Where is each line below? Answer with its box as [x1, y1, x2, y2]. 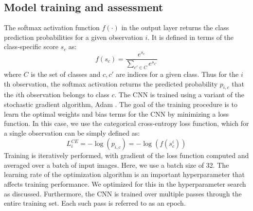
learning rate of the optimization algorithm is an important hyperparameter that [4, 169, 245, 179]
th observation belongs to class [18, 89, 109, 100]
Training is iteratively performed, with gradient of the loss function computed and [4, 150, 249, 160]
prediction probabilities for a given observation [4, 32, 143, 42]
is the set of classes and [31, 69, 101, 79]
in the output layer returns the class [121, 22, 229, 33]
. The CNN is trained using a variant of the [114, 89, 245, 100]
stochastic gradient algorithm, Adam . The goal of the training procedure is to [4, 99, 237, 109]
